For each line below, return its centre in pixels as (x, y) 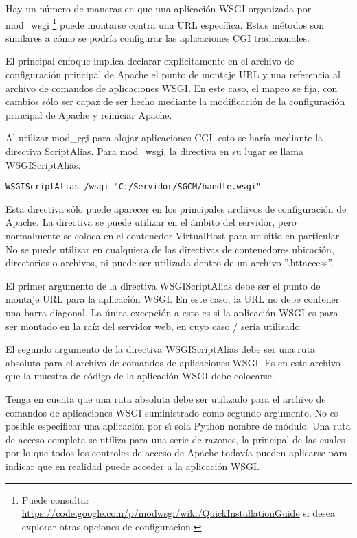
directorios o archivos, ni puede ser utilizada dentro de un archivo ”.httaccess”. (170, 262)
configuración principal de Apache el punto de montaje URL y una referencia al (173, 74)
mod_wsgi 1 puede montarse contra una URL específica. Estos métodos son (165, 23)
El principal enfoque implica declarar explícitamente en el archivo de (150, 61)
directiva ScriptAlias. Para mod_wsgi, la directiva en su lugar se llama (154, 151)
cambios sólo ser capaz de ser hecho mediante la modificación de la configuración (175, 101)
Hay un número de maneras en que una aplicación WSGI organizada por (159, 8)
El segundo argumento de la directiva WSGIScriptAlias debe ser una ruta (161, 349)
